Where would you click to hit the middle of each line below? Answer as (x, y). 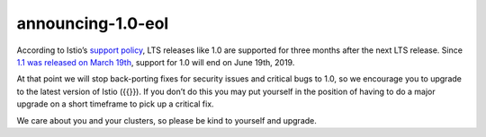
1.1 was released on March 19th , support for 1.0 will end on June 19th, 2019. (156, 62)
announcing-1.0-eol (93, 23)
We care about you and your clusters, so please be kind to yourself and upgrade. (166, 120)
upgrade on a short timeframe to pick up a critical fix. (116, 104)
